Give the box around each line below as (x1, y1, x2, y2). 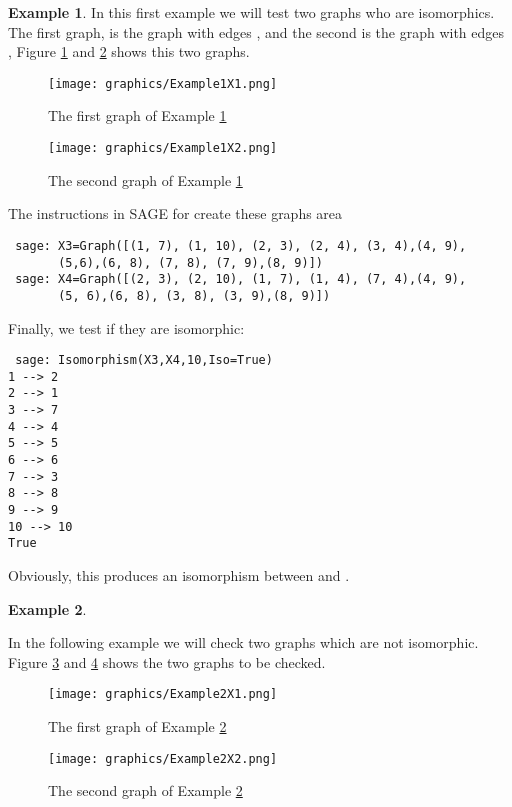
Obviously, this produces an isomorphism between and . (8, 564, 350, 585)
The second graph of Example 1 (48, 169, 243, 190)
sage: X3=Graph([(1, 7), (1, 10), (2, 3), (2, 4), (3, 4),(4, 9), (15, 238, 467, 253)
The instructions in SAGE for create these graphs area (8, 203, 343, 224)
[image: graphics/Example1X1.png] (48, 76, 278, 91)
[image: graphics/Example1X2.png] (48, 141, 278, 156)
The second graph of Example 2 (48, 780, 243, 801)
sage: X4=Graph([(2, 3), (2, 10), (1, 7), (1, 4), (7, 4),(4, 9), (15, 272, 467, 287)
